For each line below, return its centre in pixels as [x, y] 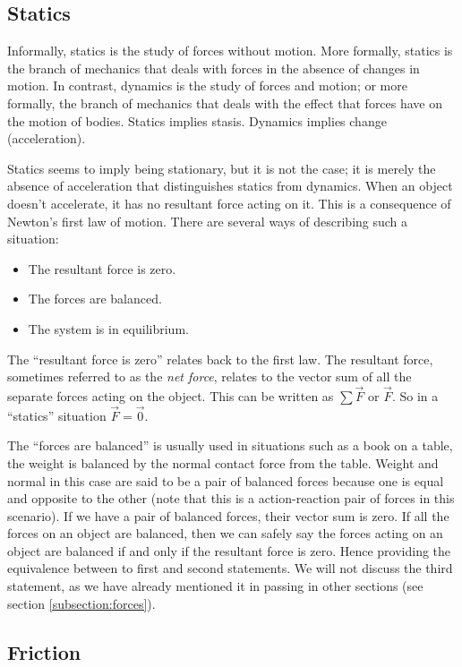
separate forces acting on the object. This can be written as [171, 395]
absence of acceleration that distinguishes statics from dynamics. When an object [230, 186]
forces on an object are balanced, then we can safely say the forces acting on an [225, 533]
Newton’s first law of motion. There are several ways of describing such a [208, 221]
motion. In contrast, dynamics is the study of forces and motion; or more [207, 86]
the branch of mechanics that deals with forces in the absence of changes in [214, 68]
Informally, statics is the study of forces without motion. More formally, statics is [230, 51]
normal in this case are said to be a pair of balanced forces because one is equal [226, 480]
